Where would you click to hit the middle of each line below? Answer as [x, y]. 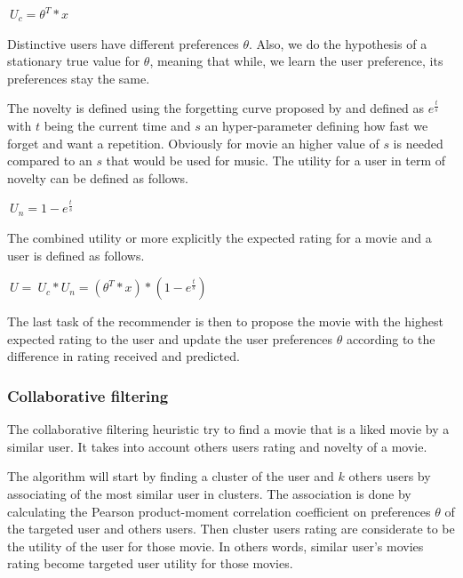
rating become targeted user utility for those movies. [150, 563]
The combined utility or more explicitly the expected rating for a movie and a [220, 237]
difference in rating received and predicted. [124, 356]
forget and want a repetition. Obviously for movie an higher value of [193, 143]
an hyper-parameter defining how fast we [316, 125]
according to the [391, 338]
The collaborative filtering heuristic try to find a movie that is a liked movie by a [228, 429]
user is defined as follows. [76, 255]
